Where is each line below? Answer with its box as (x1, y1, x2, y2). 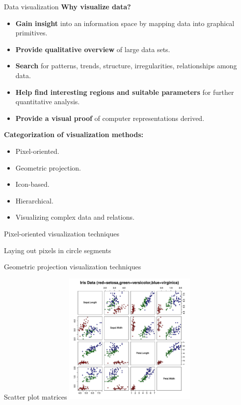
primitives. (15, 28, 48, 38)
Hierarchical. (15, 195, 54, 205)
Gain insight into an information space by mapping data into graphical (15, 18, 235, 28)
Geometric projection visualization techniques (4, 261, 141, 272)
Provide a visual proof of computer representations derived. (15, 113, 205, 123)
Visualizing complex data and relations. (15, 212, 134, 222)
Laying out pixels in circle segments (4, 245, 111, 255)
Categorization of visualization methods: (4, 129, 144, 140)
